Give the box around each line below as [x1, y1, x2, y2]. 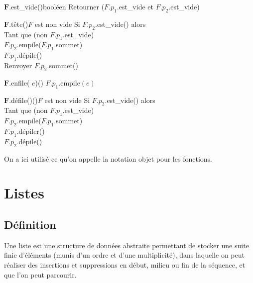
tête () [11, 18, 28, 29]
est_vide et [119, 1, 153, 11]
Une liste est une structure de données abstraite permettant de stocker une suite [4, 240, 249, 250]
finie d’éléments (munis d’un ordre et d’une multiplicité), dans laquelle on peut [4, 250, 245, 260]
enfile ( [11, 77, 30, 88]
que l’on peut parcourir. [4, 269, 77, 280]
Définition [4, 216, 56, 232]
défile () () [11, 94, 38, 105]
